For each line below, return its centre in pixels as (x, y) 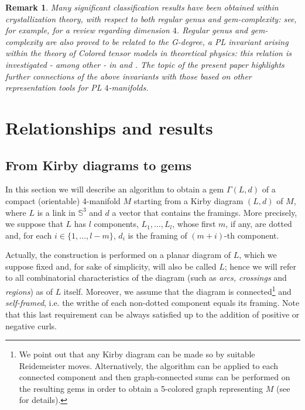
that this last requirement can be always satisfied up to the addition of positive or (152, 314)
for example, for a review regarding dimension (88, 30)
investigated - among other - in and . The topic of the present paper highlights (145, 64)
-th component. (252, 235)
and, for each (29, 235)
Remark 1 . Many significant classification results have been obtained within (142, 7)
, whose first (194, 224)
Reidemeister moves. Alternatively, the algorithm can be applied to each (149, 365)
